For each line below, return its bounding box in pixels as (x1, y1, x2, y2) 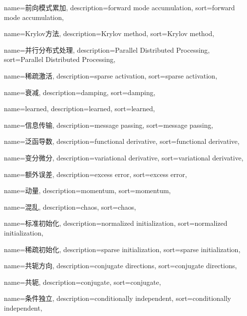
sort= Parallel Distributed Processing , (4, 54, 115, 64)
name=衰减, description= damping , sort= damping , (4, 87, 155, 97)
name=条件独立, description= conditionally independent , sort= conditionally (4, 293, 231, 303)
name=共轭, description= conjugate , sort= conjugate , (4, 276, 161, 287)
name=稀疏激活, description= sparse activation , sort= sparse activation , (4, 70, 217, 80)
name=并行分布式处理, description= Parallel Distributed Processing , (4, 44, 210, 55)
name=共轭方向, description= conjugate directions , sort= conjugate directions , (4, 260, 237, 271)
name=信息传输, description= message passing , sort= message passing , (4, 119, 213, 130)
